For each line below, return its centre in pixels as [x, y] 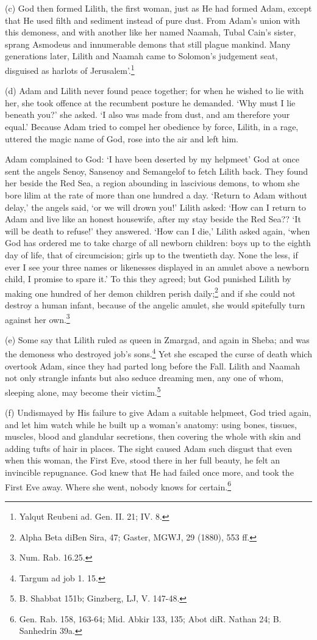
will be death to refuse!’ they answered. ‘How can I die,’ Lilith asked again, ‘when [158, 231]
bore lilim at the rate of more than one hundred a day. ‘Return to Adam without [156, 195]
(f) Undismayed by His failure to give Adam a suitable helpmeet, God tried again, [158, 413]
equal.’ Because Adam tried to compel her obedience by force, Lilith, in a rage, [152, 126]
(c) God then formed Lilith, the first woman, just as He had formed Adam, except [158, 8]
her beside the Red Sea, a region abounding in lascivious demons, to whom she [152, 183]
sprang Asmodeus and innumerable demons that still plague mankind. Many [148, 44]
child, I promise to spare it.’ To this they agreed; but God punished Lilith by [148, 279]
